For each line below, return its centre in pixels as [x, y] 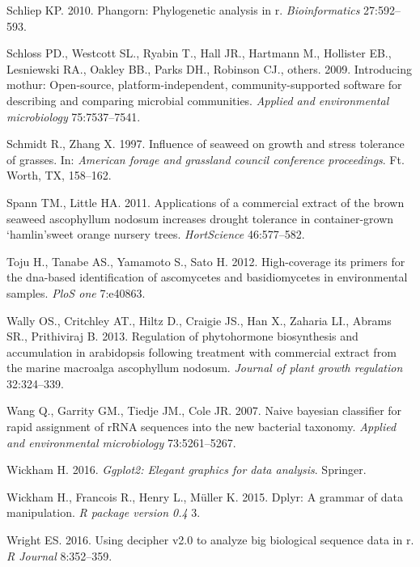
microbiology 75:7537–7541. [74, 116]
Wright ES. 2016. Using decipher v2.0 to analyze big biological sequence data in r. [210, 540]
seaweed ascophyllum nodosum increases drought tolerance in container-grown [200, 218]
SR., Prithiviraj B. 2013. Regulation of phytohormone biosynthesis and [182, 336]
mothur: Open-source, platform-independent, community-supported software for [204, 85]
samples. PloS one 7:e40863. [76, 292]
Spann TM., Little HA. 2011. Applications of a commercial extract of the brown [206, 202]
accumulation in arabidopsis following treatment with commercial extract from [202, 351]
